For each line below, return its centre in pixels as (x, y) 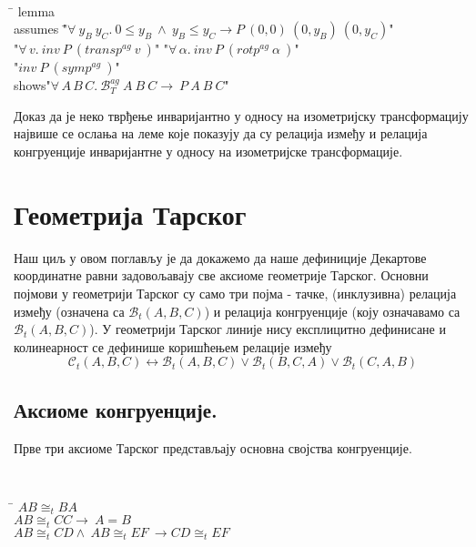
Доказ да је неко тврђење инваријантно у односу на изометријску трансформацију (241, 115)
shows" (32, 85)
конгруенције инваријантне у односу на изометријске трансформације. (208, 152)
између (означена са (69, 311)
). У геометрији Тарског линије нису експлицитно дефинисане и (268, 329)
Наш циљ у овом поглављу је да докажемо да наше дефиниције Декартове (220, 257)
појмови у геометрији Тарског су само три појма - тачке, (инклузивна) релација (235, 293)
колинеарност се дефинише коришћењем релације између (173, 346)
